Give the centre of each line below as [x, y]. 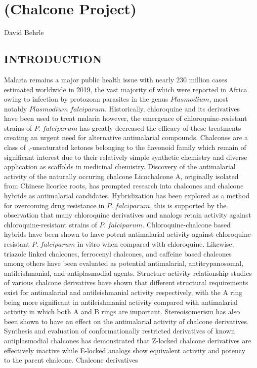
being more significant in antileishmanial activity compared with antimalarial [121, 302]
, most [219, 99]
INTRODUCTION [53, 59]
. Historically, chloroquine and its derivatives [172, 108]
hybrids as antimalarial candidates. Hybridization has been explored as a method [127, 196]
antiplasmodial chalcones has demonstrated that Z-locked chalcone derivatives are [128, 340]
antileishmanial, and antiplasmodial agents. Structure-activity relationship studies [128, 273]
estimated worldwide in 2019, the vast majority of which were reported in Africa [126, 89]
